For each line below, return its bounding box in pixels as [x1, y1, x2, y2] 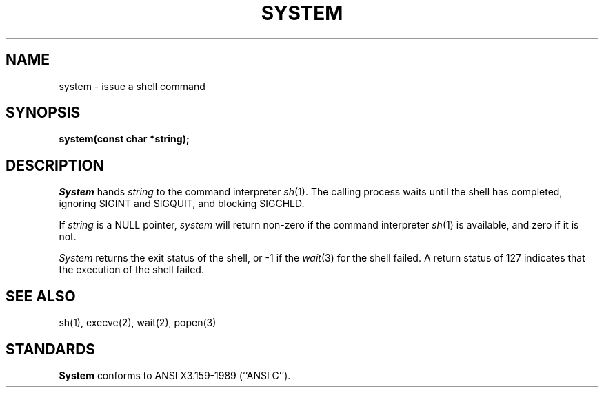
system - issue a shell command [59, 80, 205, 92]
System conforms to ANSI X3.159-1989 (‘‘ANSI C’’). [59, 369, 291, 381]
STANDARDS [6, 340, 96, 358]
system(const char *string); [59, 133, 190, 145]
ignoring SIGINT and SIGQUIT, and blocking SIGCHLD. [59, 198, 305, 210]
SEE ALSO [6, 287, 76, 305]
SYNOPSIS [6, 104, 81, 122]
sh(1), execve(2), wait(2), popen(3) [59, 317, 217, 329]
